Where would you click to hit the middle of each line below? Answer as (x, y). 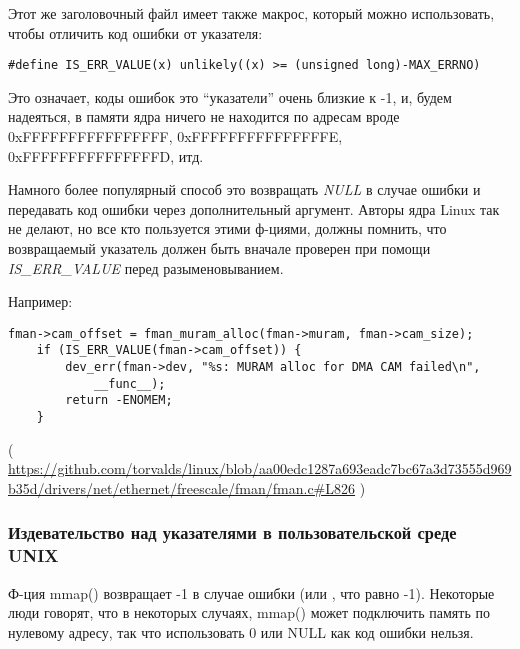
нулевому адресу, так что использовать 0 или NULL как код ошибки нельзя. (241, 631)
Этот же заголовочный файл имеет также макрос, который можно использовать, (251, 13)
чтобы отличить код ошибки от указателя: (135, 32)
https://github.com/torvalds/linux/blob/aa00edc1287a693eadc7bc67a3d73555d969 (260, 468)
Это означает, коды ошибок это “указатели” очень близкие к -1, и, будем (230, 96)
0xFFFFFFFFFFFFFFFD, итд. (106, 155)
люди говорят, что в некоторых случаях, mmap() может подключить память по (249, 612)
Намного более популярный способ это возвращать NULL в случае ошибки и (244, 189)
